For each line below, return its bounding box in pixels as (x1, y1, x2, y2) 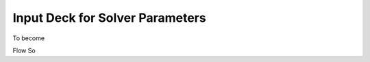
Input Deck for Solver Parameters (12, 10, 206, 25)
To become (12, 34, 45, 42)
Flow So (12, 46, 36, 55)
